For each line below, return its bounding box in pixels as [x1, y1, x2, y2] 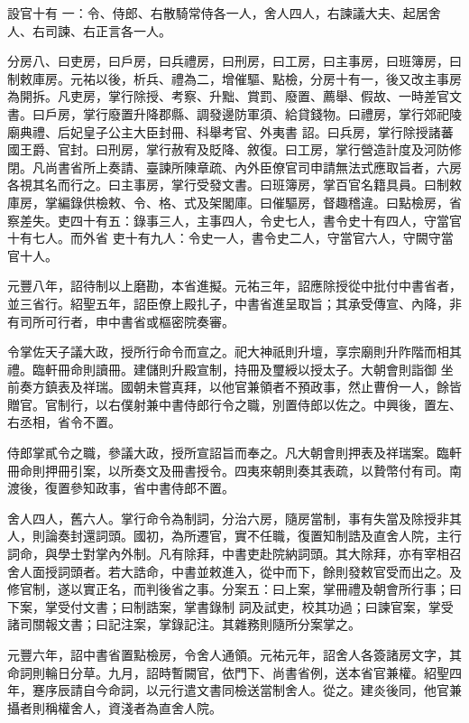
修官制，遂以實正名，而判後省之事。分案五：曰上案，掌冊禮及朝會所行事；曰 [7, 579, 462, 598]
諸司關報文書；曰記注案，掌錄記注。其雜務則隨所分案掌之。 [7, 615, 361, 634]
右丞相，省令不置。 [7, 412, 121, 431]
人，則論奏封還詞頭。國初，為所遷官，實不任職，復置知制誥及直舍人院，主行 [7, 526, 462, 545]
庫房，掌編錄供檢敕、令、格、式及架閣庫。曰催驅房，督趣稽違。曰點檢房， [7, 192, 449, 211]
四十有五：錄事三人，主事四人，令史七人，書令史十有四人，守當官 [69, 210, 462, 229]
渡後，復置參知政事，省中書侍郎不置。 [7, 478, 234, 497]
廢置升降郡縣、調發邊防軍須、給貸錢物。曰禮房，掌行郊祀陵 [107, 104, 462, 123]
